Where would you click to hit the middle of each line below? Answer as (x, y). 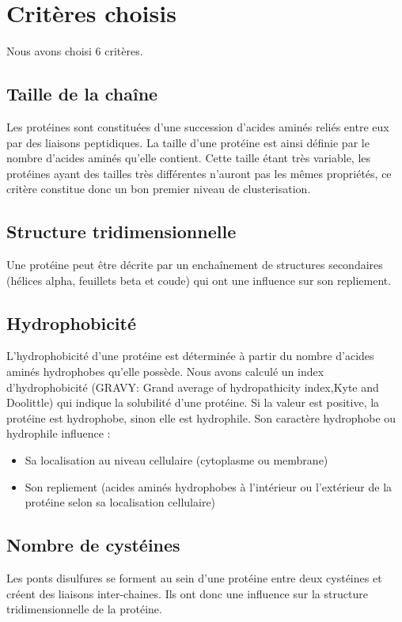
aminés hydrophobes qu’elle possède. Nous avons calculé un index (165, 372)
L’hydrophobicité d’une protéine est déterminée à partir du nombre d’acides (190, 356)
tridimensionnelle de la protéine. (84, 609)
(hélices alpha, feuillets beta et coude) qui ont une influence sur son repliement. (199, 280)
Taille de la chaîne (82, 94)
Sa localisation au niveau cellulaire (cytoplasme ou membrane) (176, 460)
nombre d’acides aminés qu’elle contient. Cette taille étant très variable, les (189, 158)
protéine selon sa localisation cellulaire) (120, 502)
